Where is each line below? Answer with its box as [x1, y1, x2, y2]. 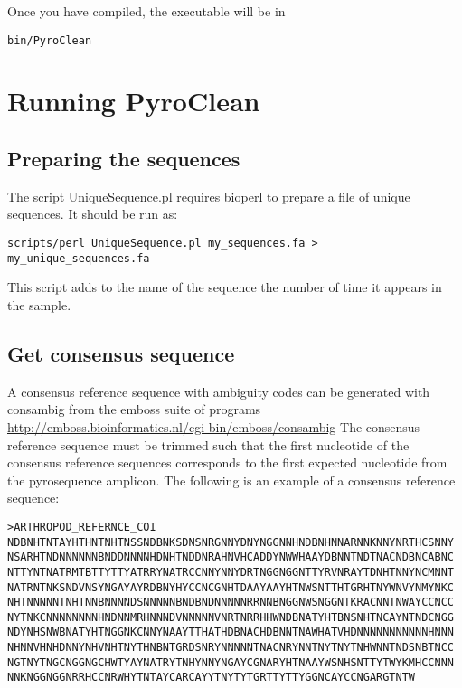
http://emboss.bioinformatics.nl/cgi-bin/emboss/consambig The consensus [7, 417, 420, 436]
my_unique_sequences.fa [7, 251, 150, 265]
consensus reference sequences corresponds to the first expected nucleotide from [7, 453, 448, 472]
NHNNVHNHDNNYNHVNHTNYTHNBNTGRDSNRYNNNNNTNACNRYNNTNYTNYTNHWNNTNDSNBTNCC [7, 641, 454, 655]
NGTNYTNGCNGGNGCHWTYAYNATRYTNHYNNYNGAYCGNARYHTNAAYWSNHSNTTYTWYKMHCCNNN [7, 655, 454, 669]
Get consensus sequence [7, 339, 235, 367]
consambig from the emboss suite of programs [7, 400, 261, 419]
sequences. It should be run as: [7, 204, 178, 223]
